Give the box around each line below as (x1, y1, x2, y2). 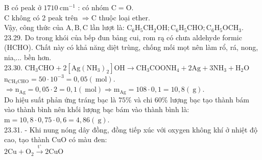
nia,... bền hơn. (4, 51, 52, 62)
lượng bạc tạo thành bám (170, 94, 249, 104)
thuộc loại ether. (99, 12, 150, 22)
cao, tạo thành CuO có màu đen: (4, 134, 107, 145)
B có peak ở (4, 2, 41, 12)
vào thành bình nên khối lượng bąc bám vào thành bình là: (4, 104, 189, 115)
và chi (134, 94, 153, 104)
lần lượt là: (90, 22, 125, 33)
